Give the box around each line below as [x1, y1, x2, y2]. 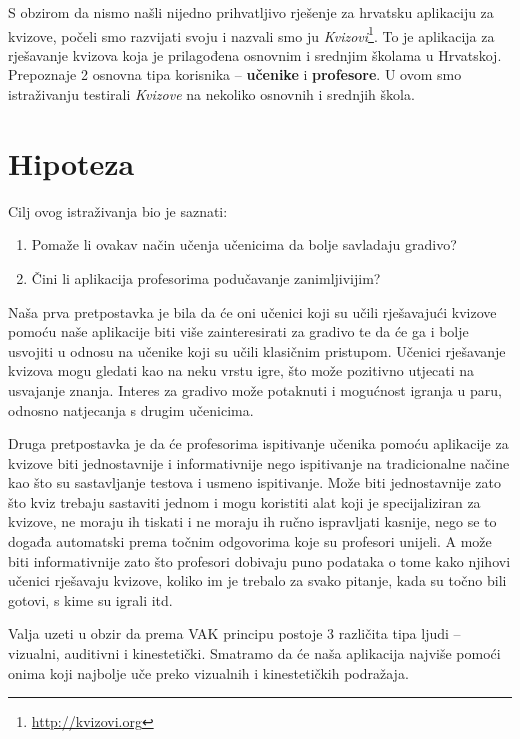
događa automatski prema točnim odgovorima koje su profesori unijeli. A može [8, 531, 492, 552]
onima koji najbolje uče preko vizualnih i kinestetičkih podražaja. [8, 662, 409, 683]
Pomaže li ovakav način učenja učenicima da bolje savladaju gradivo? [31, 234, 457, 255]
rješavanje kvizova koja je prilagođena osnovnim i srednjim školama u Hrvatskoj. [8, 44, 502, 65]
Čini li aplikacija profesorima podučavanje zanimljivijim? [31, 267, 381, 288]
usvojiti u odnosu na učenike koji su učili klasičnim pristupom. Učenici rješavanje [8, 340, 506, 361]
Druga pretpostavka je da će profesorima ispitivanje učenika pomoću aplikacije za [8, 433, 509, 454]
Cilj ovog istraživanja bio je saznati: [8, 200, 228, 221]
